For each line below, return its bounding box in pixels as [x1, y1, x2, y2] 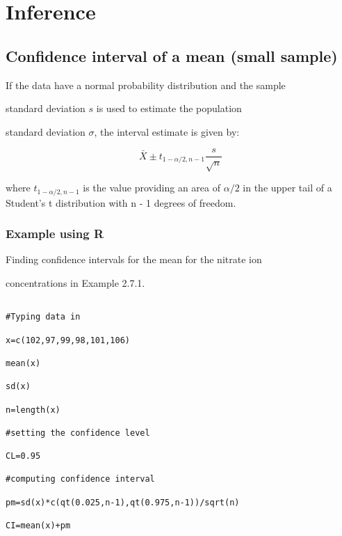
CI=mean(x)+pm [6, 521, 71, 531]
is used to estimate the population [96, 101, 242, 116]
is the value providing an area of [83, 180, 221, 195]
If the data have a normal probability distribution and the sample [6, 77, 286, 92]
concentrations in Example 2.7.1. [6, 276, 145, 290]
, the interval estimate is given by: [94, 124, 240, 139]
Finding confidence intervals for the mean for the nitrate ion [6, 252, 262, 267]
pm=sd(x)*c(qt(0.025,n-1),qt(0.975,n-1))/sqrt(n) [6, 497, 240, 507]
